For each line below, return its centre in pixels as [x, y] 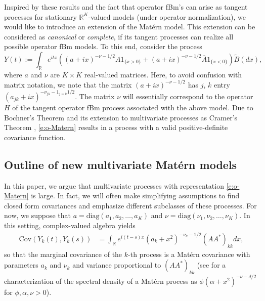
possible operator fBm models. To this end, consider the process [103, 46]
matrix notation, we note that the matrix [68, 84]
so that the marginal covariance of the [63, 254]
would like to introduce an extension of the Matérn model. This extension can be [130, 27]
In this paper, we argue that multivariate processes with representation [114, 185]
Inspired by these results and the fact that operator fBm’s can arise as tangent [126, 7]
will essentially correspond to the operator [188, 96]
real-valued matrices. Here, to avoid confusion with [163, 74]
